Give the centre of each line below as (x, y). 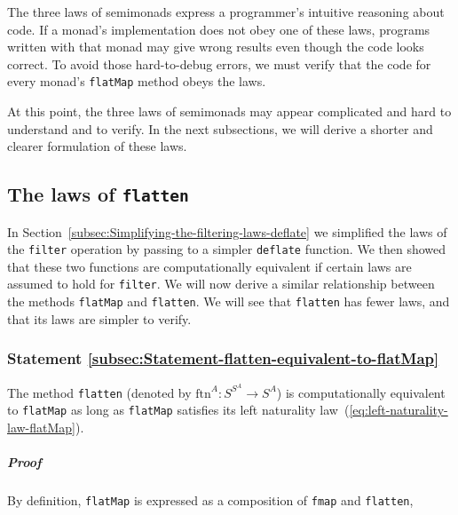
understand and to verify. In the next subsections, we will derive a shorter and (220, 128)
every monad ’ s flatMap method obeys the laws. (137, 81)
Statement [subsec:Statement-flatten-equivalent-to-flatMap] (223, 358)
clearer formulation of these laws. (97, 146)
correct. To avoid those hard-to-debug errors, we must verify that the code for (219, 63)
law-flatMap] (42, 427)
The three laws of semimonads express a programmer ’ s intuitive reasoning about (226, 12)
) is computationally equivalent (361, 392)
